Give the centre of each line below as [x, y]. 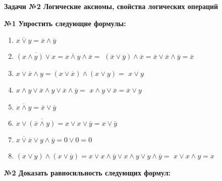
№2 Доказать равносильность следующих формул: [88, 172]
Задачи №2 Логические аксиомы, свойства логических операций [111, 6]
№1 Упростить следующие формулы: [65, 23]
